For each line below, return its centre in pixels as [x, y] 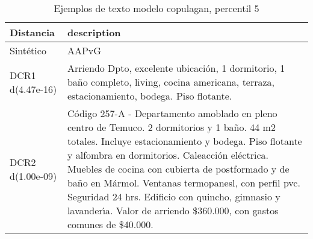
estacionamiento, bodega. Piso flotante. [150, 96]
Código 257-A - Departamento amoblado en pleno [172, 113]
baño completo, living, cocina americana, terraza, [171, 82]
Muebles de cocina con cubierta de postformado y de [178, 169]
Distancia [33, 32]
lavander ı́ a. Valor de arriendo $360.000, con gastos [173, 210]
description [94, 32]
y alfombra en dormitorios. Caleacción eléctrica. [168, 155]
